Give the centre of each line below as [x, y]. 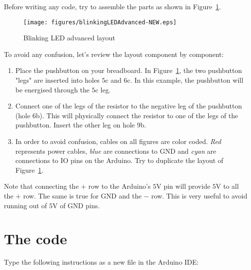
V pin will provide [183, 186]
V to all [227, 186]
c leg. [103, 89]
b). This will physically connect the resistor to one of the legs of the [137, 115]
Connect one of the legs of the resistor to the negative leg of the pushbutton [129, 106]
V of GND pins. [76, 205]
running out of [26, 205]
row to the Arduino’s [119, 186]
